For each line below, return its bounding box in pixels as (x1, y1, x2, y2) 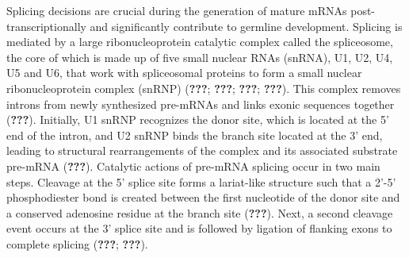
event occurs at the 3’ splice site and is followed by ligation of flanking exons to (6, 220, 392, 237)
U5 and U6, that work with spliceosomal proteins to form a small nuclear (6, 64, 362, 81)
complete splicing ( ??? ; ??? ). (6, 235, 148, 252)
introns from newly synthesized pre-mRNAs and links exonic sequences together (6, 95, 395, 112)
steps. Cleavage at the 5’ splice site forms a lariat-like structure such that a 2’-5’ (6, 173, 396, 190)
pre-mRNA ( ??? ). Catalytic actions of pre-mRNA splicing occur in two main (6, 157, 380, 174)
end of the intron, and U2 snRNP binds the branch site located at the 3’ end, (6, 126, 383, 143)
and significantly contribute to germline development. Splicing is (90, 17, 403, 34)
